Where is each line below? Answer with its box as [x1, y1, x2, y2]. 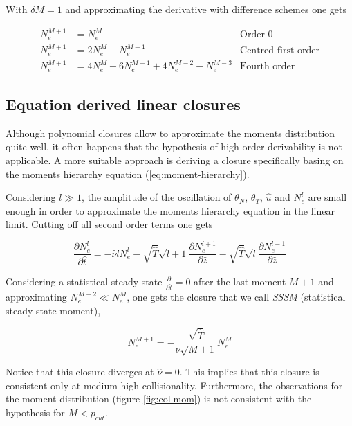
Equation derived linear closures [6, 93, 241, 114]
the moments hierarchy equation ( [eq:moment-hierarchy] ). [6, 166, 250, 181]
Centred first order [240, 46, 319, 56]
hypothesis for [6, 405, 65, 419]
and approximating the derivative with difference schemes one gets [65, 2, 347, 16]
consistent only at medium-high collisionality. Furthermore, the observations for [6, 378, 343, 392]
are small [308, 190, 347, 204]
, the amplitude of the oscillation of [82, 190, 232, 204]
